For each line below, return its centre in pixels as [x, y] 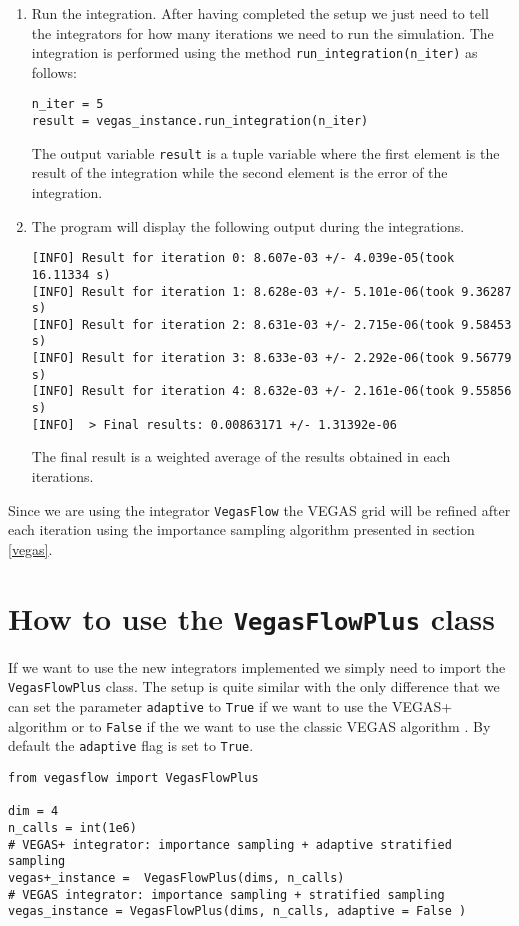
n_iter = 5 [67, 104]
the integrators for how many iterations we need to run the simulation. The [262, 32]
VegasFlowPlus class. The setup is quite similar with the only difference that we [254, 686]
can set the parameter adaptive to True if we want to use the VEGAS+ [230, 705]
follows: [54, 71]
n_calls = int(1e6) [72, 827]
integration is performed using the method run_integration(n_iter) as [254, 52]
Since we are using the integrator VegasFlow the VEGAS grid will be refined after [259, 509]
